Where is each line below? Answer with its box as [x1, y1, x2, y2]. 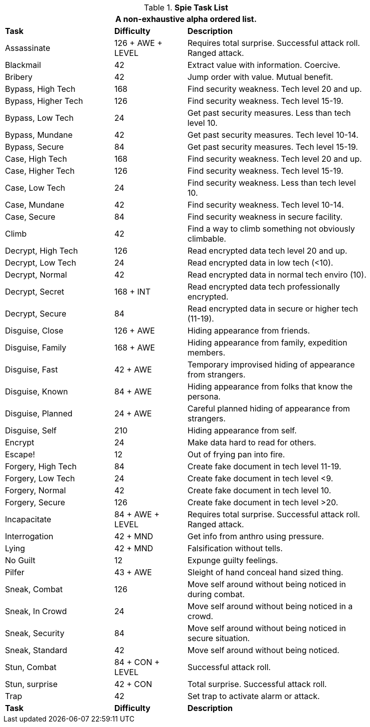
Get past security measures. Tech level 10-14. [187, 130, 359, 140]
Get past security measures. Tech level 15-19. [187, 142, 358, 152]
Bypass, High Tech [5, 84, 75, 94]
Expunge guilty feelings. [187, 555, 278, 565]
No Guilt [5, 555, 35, 565]
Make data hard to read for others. [187, 437, 317, 447]
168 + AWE [114, 343, 155, 353]
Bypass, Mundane [5, 130, 73, 140]
